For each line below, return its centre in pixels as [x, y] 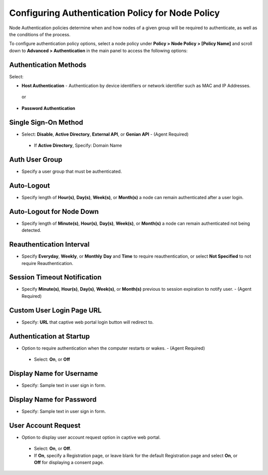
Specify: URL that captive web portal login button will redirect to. [88, 322]
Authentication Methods [48, 65]
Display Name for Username [54, 373]
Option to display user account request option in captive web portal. [91, 437]
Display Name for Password [53, 399]
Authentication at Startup [50, 336]
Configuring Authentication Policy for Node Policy [115, 13]
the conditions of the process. [40, 34]
